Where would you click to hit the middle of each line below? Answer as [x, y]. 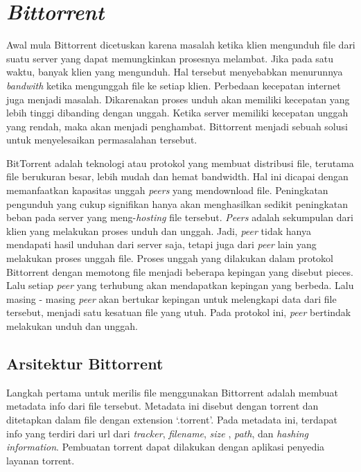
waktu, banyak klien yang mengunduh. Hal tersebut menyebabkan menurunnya [175, 72]
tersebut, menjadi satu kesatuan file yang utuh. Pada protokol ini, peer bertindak [179, 312]
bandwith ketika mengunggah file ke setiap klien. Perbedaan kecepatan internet [174, 85]
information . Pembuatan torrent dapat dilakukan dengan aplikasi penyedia [166, 447]
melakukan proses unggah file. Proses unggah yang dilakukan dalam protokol [170, 258]
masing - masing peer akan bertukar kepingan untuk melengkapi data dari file [171, 298]
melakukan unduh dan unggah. [72, 326]
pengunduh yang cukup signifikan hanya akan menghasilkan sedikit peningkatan [177, 203]
